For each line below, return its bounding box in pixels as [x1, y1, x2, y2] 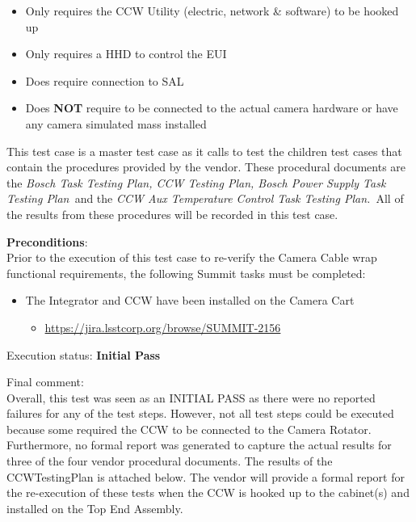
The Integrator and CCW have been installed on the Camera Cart [25, 292, 355, 309]
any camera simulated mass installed [25, 115, 207, 132]
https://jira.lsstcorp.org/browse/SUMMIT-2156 [44, 318, 281, 335]
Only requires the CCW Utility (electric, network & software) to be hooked [25, 2, 399, 19]
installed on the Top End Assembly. [6, 499, 183, 516]
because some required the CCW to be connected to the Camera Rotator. [6, 420, 372, 437]
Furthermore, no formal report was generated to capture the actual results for [6, 436, 392, 453]
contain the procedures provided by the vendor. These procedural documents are [6, 158, 406, 175]
